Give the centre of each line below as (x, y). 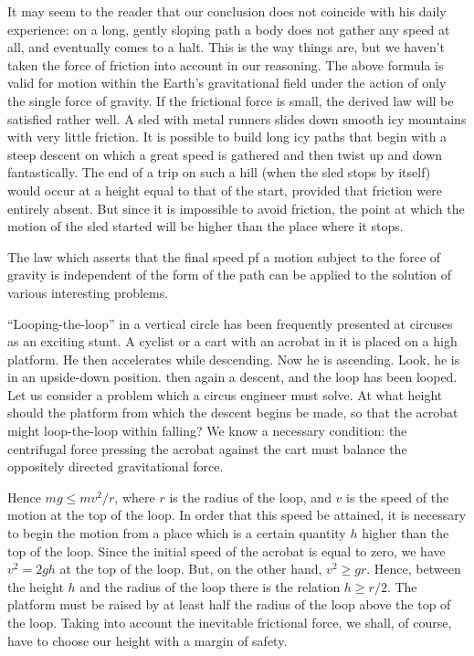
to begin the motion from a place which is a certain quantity (177, 533)
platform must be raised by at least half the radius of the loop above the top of (229, 604)
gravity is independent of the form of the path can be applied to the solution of (229, 275)
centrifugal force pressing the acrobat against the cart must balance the (207, 448)
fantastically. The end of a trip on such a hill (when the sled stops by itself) (219, 172)
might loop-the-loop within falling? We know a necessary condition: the (207, 431)
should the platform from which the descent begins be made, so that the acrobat (233, 413)
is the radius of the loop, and (250, 497)
